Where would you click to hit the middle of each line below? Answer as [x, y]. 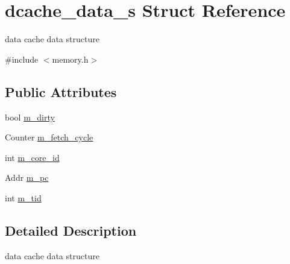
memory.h [70, 59]
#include [22, 59]
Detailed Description [71, 230]
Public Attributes [61, 91]
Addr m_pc [27, 178]
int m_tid [23, 197]
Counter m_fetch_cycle [49, 137]
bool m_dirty [30, 117]
